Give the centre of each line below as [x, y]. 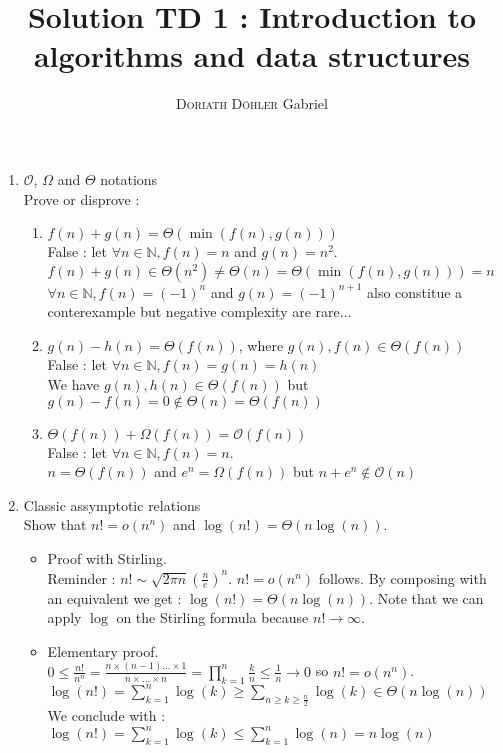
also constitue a [415, 291]
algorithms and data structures [252, 55]
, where [261, 344]
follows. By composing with [402, 577]
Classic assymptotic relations [112, 504]
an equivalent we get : [114, 597]
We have [73, 384]
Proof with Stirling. [107, 558]
